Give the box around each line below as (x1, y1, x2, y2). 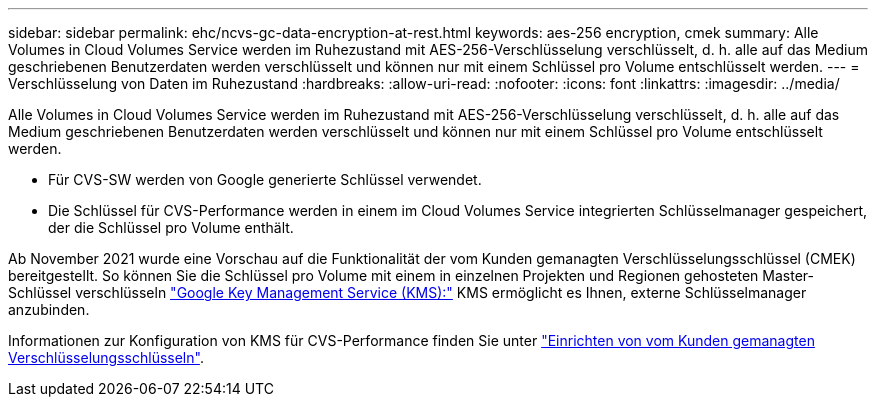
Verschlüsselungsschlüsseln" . (8, 349, 204, 366)
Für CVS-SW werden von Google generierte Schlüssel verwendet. (48, 171, 482, 188)
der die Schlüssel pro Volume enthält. (48, 219, 294, 236)
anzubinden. (8, 301, 90, 318)
